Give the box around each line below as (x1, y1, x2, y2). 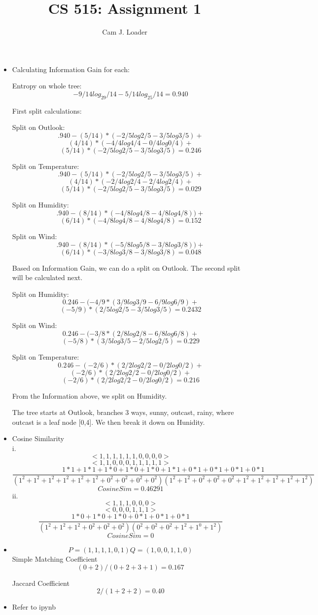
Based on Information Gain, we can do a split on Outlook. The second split (12, 262, 241, 273)
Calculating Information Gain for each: (12, 64, 130, 74)
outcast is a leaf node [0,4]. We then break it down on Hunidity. (12, 416, 205, 427)
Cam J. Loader (102, 27, 147, 37)
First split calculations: (12, 105, 82, 116)
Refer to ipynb (12, 602, 56, 612)
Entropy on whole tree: (12, 81, 82, 91)
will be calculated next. (12, 272, 83, 283)
